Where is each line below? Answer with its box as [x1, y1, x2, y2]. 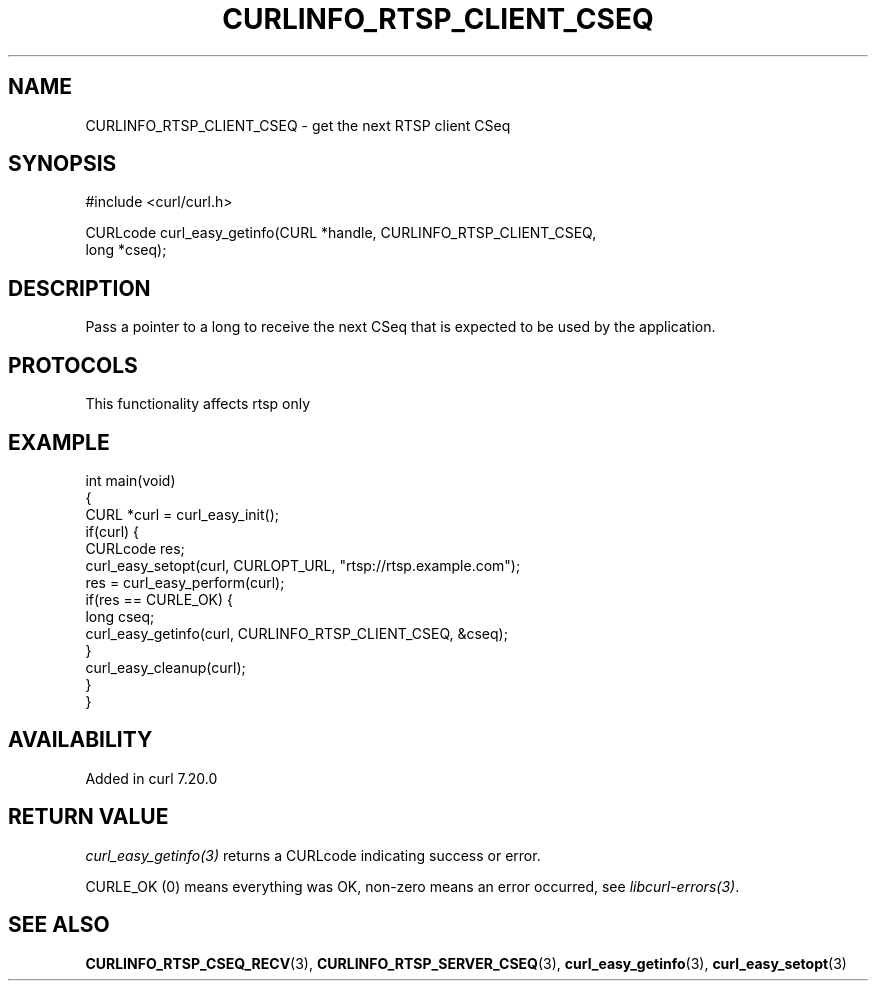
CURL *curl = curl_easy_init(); [85, 505, 279, 523]
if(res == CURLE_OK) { [85, 590, 233, 608]
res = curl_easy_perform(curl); [85, 573, 285, 591]
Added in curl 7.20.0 [85, 769, 218, 787]
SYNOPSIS [8, 151, 117, 177]
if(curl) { [85, 522, 140, 540]
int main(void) [85, 471, 176, 489]
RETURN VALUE [8, 804, 169, 830]
